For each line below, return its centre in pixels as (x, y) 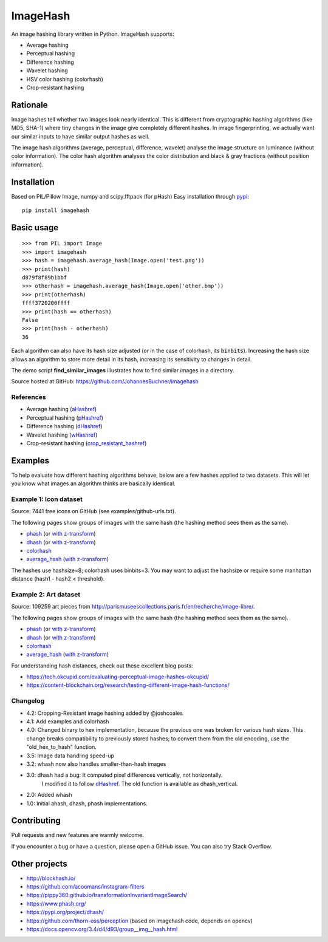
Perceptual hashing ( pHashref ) (65, 418)
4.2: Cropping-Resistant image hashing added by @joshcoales (105, 713)
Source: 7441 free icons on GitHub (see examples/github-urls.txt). (94, 511)
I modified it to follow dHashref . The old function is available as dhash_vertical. (140, 783)
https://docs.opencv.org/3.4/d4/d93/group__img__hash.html (102, 929)
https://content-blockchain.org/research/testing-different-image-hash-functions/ (128, 685)
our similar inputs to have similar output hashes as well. (80, 136)
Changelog (28, 701)
